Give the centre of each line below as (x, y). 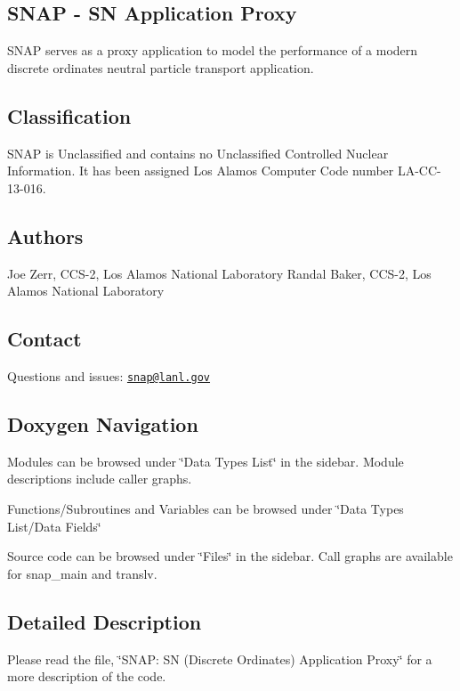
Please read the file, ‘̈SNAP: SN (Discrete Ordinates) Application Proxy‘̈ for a (220, 658)
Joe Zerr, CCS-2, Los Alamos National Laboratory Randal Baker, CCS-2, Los (219, 273)
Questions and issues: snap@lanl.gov (109, 375)
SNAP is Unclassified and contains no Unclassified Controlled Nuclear (198, 153)
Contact (44, 339)
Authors (45, 236)
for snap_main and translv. (82, 573)
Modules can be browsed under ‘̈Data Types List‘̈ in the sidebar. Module (206, 461)
